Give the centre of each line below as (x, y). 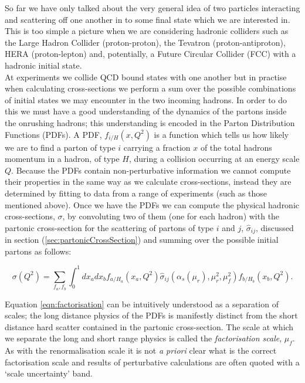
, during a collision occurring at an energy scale (214, 159)
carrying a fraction (157, 147)
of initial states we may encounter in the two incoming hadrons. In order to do (146, 99)
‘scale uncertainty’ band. (49, 373)
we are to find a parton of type (60, 147)
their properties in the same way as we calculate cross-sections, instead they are (148, 182)
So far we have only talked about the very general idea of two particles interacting (152, 8)
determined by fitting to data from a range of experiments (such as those (136, 193)
